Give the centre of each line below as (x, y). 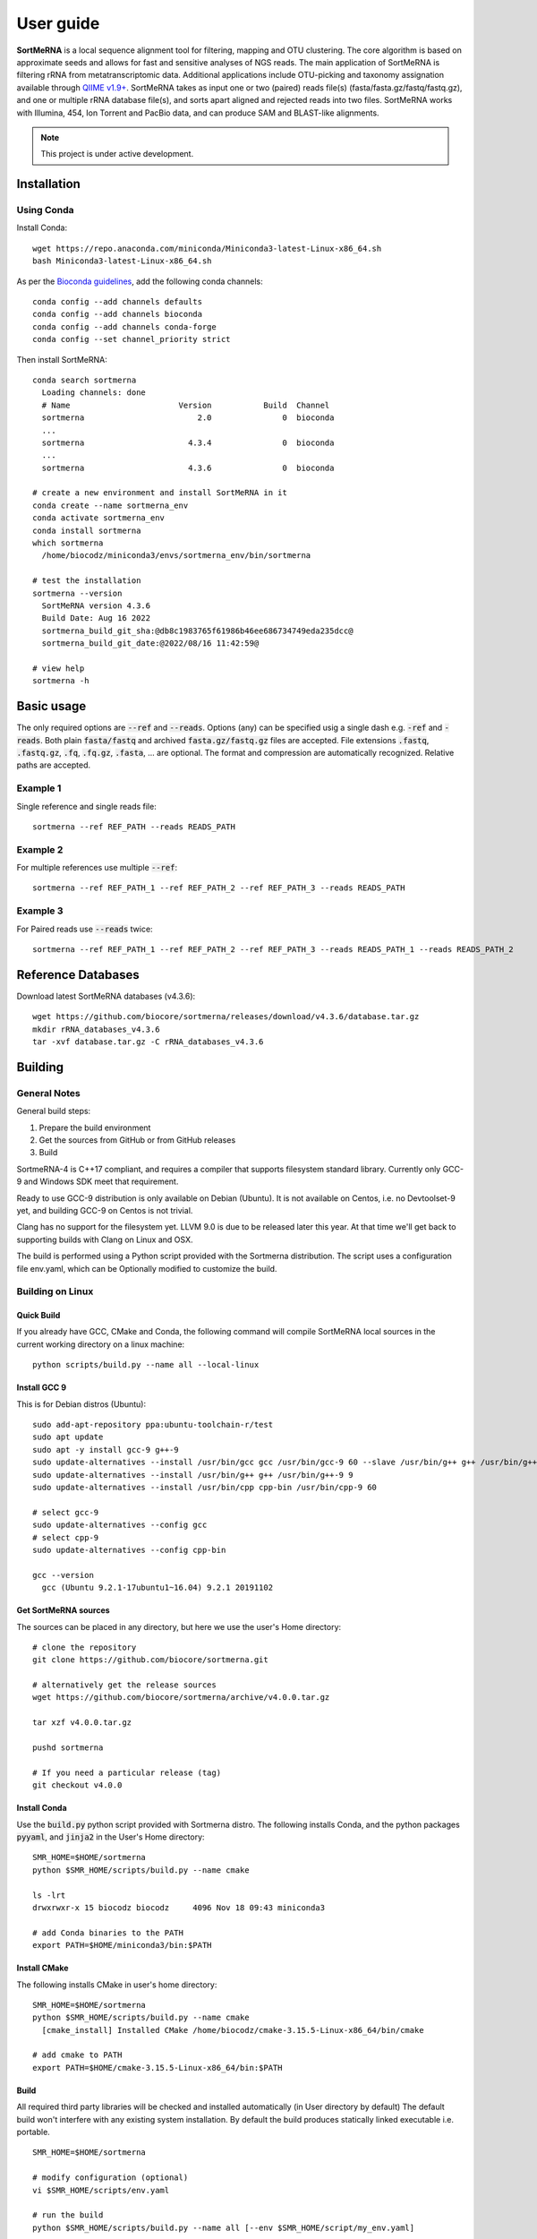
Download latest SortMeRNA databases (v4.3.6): (106, 996)
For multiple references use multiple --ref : (97, 868)
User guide (58, 23)
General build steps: (54, 1111)
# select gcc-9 (66, 1512)
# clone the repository (85, 1647)
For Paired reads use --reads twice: (85, 929)
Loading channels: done (94, 393)
